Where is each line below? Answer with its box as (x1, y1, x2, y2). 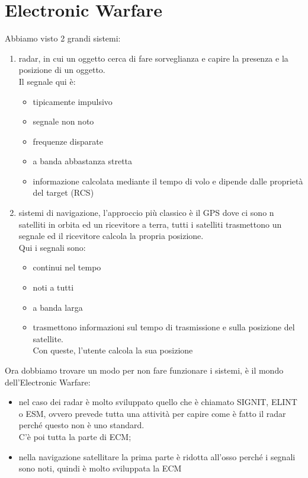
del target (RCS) (33, 186, 94, 199)
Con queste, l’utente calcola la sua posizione (33, 344, 193, 356)
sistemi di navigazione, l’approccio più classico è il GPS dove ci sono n (18, 206, 274, 219)
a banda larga (33, 301, 83, 313)
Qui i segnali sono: (18, 241, 86, 253)
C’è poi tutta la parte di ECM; (18, 430, 131, 442)
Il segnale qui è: (18, 75, 76, 87)
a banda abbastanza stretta (33, 155, 133, 167)
